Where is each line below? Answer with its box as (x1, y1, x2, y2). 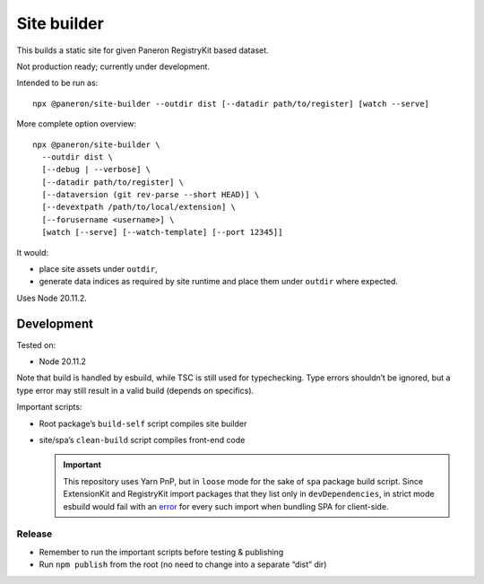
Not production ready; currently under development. (16, 61, 211, 72)
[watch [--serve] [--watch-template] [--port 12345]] (41, 227, 283, 238)
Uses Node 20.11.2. (16, 292, 87, 303)
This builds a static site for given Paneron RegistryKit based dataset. (16, 45, 269, 56)
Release (16, 527, 53, 540)
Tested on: (16, 339, 56, 350)
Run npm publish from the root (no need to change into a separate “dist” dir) (39, 559, 327, 570)
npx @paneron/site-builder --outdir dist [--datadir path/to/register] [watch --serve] (32, 99, 430, 109)
